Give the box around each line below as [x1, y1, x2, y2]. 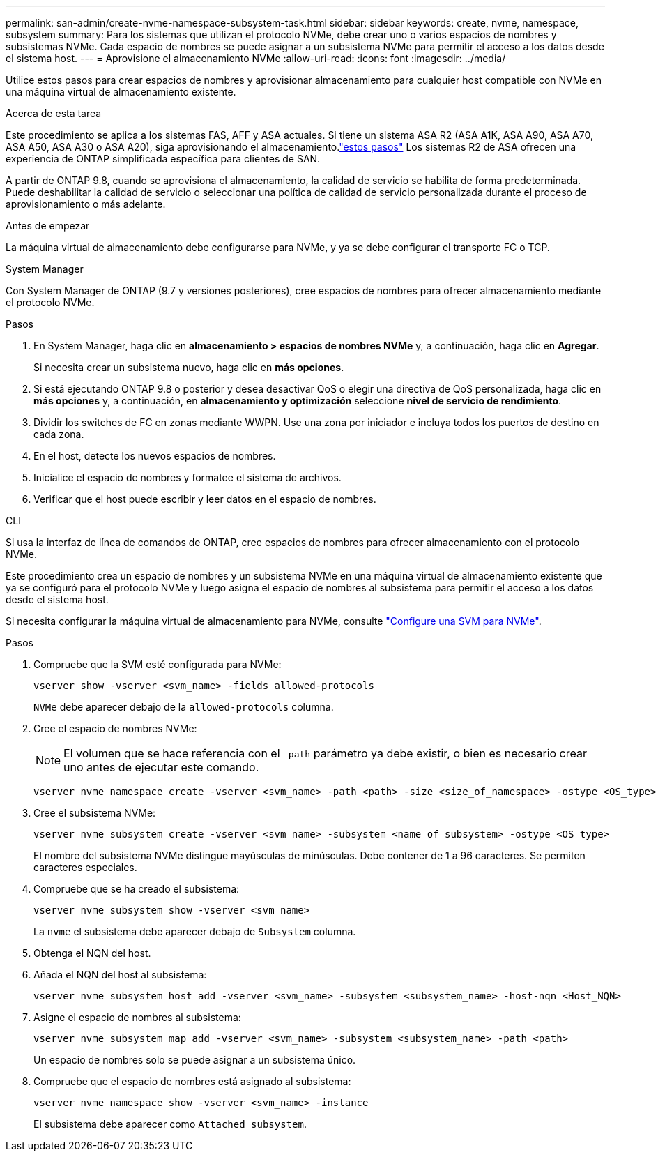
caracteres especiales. [33, 861, 137, 873]
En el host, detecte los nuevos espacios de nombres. [33, 450, 276, 462]
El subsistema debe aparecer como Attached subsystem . [33, 1118, 307, 1130]
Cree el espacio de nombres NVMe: [33, 723, 197, 734]
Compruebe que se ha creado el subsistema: [33, 883, 240, 895]
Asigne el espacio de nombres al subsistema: [33, 1011, 241, 1023]
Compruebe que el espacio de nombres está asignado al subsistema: [33, 1075, 351, 1087]
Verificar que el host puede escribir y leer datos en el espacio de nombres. [33, 493, 376, 505]
